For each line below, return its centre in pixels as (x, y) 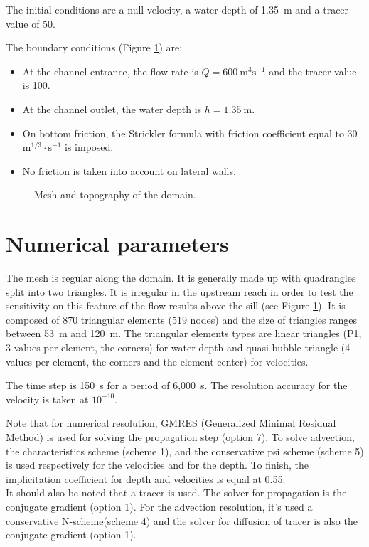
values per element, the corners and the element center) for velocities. (157, 361)
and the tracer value (313, 71)
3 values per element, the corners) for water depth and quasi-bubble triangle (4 (178, 347)
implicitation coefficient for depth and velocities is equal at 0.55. (146, 478)
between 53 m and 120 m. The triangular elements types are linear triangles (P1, (184, 333)
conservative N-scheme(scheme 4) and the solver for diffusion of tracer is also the (182, 520)
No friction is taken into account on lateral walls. (129, 170)
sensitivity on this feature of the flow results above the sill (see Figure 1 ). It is (176, 306)
